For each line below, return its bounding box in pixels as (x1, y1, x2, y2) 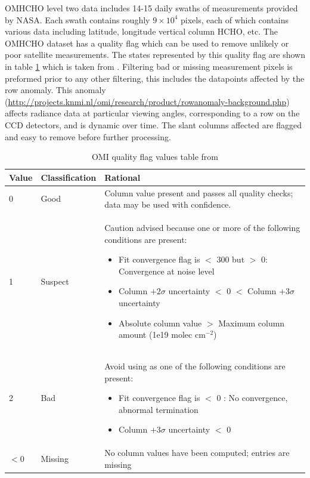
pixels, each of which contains (181, 13, 289, 26)
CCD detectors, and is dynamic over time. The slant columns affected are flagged (5, 118, 302, 131)
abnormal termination (119, 403, 199, 415)
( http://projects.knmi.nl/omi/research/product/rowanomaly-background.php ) (5, 95, 290, 107)
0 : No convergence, (216, 391, 288, 404)
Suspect (41, 275, 69, 287)
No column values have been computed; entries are (104, 446, 290, 459)
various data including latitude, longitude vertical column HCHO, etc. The (5, 25, 278, 38)
